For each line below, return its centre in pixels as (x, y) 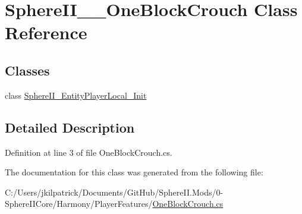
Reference (46, 32)
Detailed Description (70, 127)
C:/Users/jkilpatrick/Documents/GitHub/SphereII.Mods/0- (114, 192)
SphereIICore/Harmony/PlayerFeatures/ (79, 204)
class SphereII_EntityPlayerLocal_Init (76, 95)
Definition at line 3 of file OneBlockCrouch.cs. (89, 152)
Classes (27, 70)
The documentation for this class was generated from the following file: (134, 172)
